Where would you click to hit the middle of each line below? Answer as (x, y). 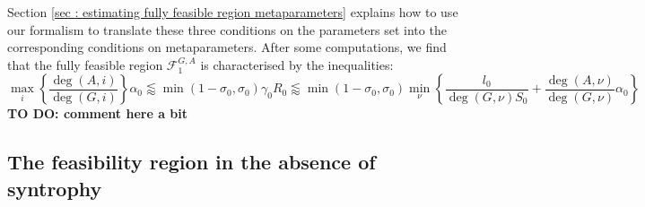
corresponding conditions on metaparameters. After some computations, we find (227, 47)
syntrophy (55, 188)
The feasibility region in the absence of (192, 162)
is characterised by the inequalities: (297, 64)
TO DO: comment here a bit (98, 113)
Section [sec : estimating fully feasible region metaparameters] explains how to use (233, 12)
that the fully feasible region (85, 64)
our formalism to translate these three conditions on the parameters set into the (227, 29)
